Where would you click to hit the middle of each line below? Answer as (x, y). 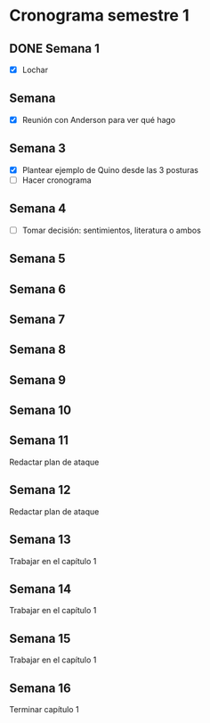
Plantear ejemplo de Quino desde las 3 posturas (110, 169)
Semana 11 (39, 441)
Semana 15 (40, 638)
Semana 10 (40, 411)
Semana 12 (40, 490)
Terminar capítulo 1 (44, 709)
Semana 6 (38, 289)
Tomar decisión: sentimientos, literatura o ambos (112, 230)
